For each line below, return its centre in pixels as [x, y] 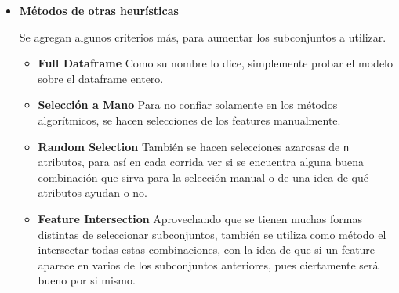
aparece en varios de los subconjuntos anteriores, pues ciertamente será [208, 264]
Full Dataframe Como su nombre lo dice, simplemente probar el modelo [216, 63]
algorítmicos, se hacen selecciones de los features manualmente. [189, 119]
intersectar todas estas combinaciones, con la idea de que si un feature [207, 250]
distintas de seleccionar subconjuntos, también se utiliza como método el [212, 234]
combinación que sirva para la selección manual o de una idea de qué [203, 177]
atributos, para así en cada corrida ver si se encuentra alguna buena [201, 162]
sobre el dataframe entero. [101, 78]
